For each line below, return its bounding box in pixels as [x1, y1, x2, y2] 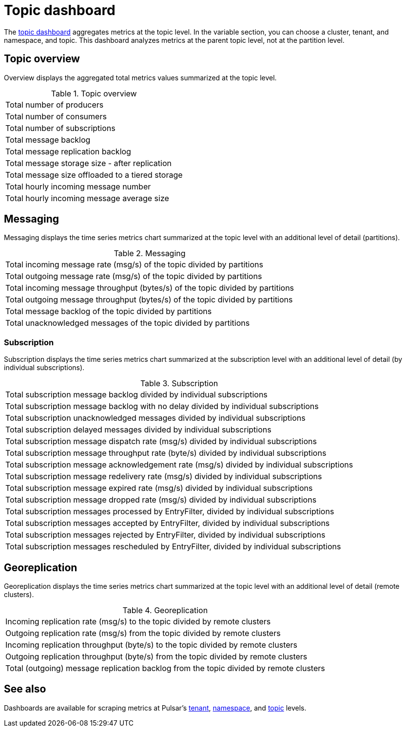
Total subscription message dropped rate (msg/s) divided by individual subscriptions [5, 495, 317, 505]
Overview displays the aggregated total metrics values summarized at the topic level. [4, 73, 277, 82]
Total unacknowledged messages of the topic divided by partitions [5, 318, 250, 328]
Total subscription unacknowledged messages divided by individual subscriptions [5, 413, 306, 423]
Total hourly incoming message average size [5, 193, 169, 203]
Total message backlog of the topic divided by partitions [5, 306, 212, 317]
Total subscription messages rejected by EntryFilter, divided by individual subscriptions [5, 530, 326, 540]
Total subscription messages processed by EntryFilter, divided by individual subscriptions [5, 506, 334, 517]
